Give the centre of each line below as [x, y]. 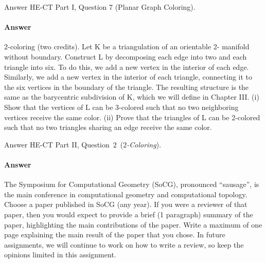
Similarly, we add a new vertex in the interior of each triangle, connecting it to [128, 77]
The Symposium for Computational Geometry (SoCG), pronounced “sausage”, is [132, 184]
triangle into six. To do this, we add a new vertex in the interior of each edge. [127, 67]
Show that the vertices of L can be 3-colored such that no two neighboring [121, 107]
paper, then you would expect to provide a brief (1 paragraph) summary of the [129, 214]
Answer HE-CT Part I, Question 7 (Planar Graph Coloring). [100, 7]
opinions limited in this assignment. [60, 255]
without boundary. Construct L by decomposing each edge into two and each [126, 56]
